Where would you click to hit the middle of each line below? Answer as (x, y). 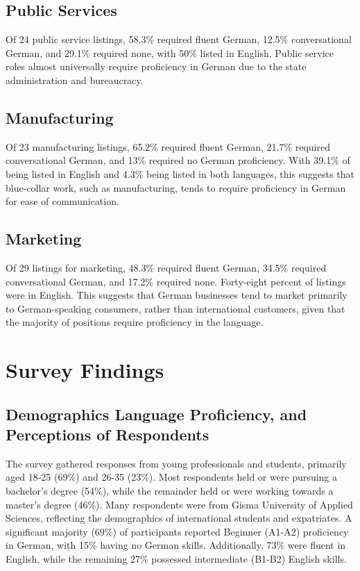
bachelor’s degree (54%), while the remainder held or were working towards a (170, 491)
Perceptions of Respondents (108, 435)
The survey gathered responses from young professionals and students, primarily (176, 463)
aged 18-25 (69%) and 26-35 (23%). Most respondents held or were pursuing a (172, 477)
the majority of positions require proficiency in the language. (135, 322)
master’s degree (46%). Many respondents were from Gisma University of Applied (179, 504)
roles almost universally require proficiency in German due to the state (156, 66)
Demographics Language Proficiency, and (156, 414)
